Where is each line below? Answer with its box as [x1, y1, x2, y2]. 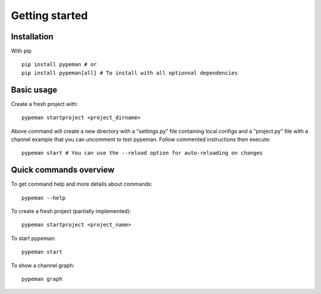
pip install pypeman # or [21, 61, 97, 68]
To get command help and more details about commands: [11, 180, 153, 187]
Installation [11, 32, 53, 42]
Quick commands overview [11, 165, 115, 175]
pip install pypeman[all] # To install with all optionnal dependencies [21, 69, 238, 76]
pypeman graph [21, 276, 62, 282]
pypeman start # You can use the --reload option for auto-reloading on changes [21, 149, 263, 157]
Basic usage [11, 85, 58, 95]
